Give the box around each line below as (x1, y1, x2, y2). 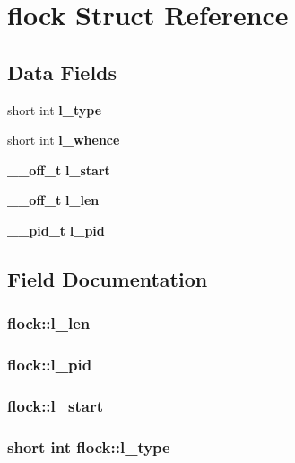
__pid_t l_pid (7, 220, 105, 239)
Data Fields (7, 58, 117, 85)
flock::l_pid (7, 353, 92, 376)
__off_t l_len (7, 191, 100, 209)
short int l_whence (7, 130, 120, 149)
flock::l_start (7, 394, 103, 416)
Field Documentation (7, 264, 208, 292)
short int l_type (7, 100, 102, 119)
